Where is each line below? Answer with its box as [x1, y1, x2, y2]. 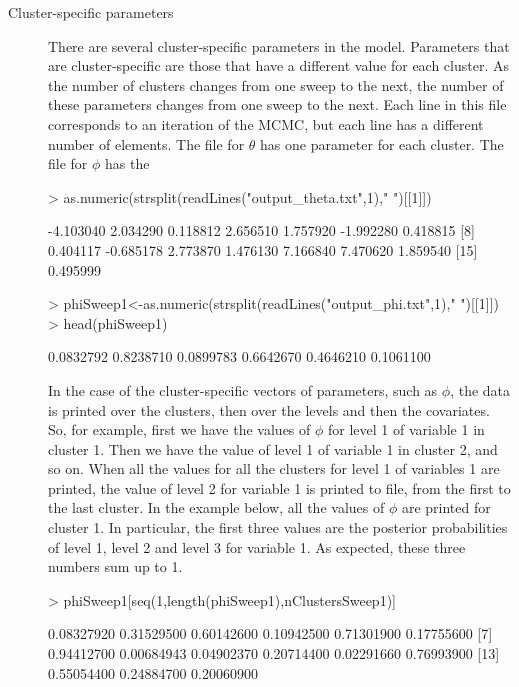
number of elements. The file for [48, 133, 245, 154]
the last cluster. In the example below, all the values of [48, 497, 385, 518]
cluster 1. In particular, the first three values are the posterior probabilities [48, 517, 508, 538]
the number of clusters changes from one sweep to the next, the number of [48, 74, 504, 95]
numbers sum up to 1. [48, 556, 183, 577]
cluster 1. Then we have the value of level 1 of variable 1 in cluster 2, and [48, 438, 498, 459]
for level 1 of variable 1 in [328, 419, 485, 440]
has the [105, 153, 150, 174]
